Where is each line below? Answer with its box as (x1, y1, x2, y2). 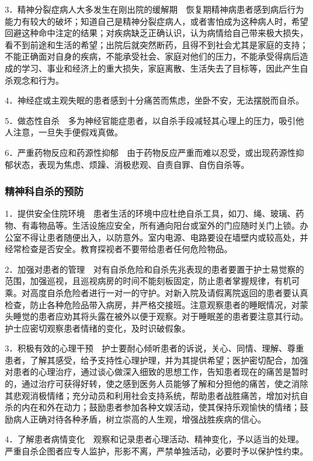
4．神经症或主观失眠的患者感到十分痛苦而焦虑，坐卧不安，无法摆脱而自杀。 (5, 94, 304, 107)
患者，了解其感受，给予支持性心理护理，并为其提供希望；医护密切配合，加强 (5, 353, 308, 366)
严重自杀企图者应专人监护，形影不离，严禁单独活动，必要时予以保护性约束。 (5, 445, 308, 457)
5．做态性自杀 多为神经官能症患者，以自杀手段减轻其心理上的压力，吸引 (5, 114, 296, 126)
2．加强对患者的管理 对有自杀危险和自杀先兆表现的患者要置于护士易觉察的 (5, 262, 304, 275)
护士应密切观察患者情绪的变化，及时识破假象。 (5, 321, 190, 334)
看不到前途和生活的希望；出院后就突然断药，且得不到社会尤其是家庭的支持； (5, 38, 308, 51)
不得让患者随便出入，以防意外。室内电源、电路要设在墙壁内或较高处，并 (21, 230, 308, 243)
